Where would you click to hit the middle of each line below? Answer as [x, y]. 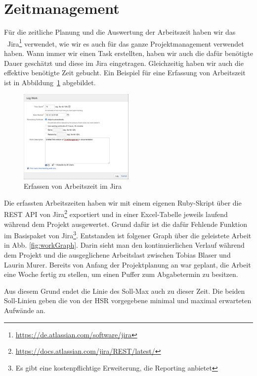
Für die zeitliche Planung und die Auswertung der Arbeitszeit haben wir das [120, 32]
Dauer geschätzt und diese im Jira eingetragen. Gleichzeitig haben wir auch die [124, 63]
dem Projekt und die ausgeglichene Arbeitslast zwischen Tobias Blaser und [117, 255]
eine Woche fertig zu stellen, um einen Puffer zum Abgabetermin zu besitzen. [121, 274]
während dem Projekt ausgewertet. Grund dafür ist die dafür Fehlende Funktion [126, 224]
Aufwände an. [25, 310]
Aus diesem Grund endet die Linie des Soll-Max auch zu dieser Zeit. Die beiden [125, 291]
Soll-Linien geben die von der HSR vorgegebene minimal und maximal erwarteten [128, 300]
